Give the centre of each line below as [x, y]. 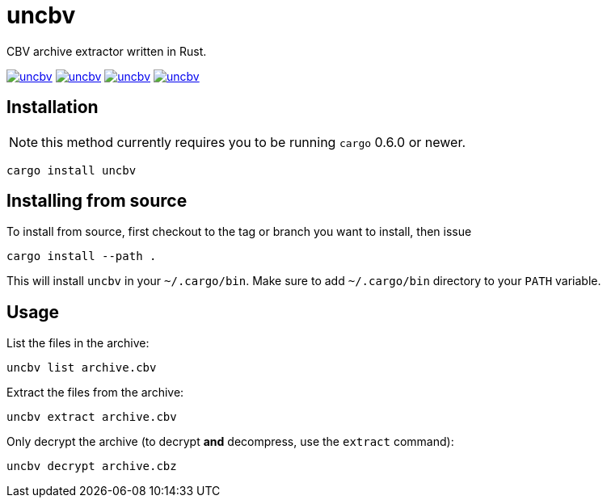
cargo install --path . [82, 256]
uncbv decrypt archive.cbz [92, 466]
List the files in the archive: [78, 343]
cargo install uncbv [72, 170]
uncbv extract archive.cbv [92, 417]
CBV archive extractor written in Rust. [107, 51]
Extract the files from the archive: [95, 393]
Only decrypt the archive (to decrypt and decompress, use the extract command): [230, 442]
